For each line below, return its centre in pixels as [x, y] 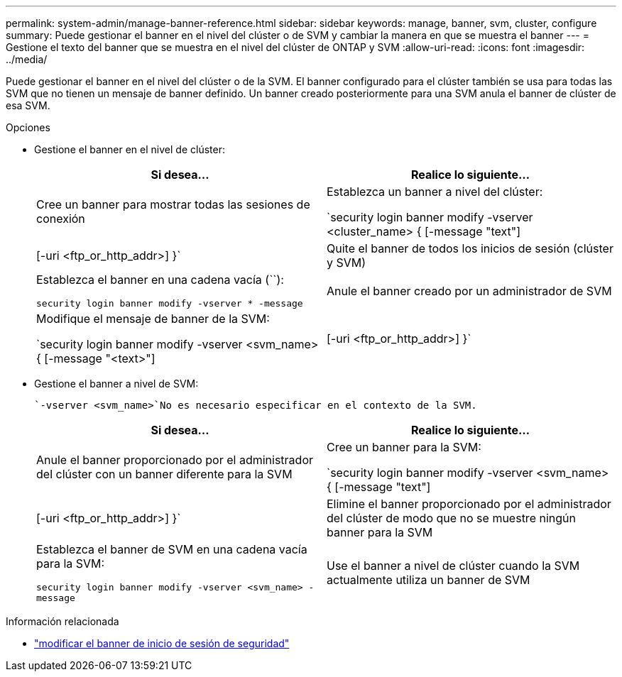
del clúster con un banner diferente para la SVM [164, 474]
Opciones [28, 127]
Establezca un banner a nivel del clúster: [435, 192]
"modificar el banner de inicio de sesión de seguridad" [162, 643]
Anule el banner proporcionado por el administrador [175, 460]
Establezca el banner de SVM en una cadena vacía [172, 549]
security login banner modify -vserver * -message [170, 303]
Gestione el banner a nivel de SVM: [116, 384]
